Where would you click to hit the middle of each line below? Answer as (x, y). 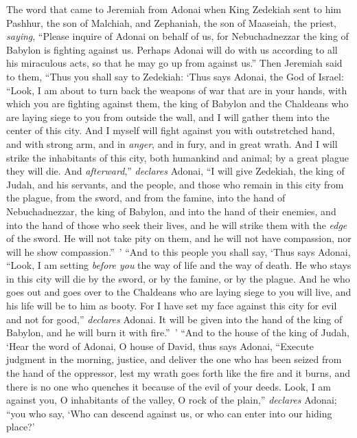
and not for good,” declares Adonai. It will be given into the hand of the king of (174, 319)
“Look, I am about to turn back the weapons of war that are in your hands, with (177, 90)
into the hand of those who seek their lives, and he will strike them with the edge (177, 225)
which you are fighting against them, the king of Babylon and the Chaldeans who (177, 103)
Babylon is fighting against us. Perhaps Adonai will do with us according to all (172, 49)
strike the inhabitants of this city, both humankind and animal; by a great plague (177, 157)
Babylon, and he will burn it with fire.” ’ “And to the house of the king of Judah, (178, 332)
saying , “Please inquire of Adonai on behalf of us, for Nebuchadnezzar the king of (177, 36)
